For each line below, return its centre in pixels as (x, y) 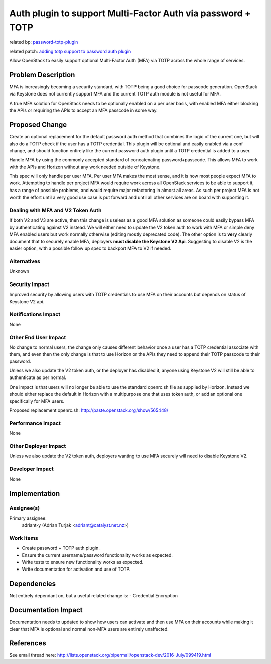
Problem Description (42, 75)
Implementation (35, 493)
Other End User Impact (38, 337)
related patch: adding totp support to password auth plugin (70, 51)
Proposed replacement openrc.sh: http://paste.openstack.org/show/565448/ (89, 410)
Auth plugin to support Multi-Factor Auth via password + (130, 13)
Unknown (19, 271)
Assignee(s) (25, 508)
